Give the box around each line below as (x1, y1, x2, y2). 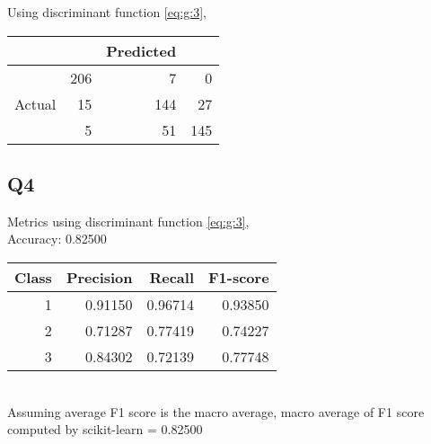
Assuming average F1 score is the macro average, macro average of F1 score (7, 402, 425, 421)
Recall (149, 266, 194, 288)
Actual (14, 93, 57, 114)
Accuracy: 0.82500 (7, 229, 107, 248)
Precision (66, 266, 133, 288)
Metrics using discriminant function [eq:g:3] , (7, 211, 250, 230)
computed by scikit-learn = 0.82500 (7, 420, 203, 439)
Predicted (106, 40, 177, 61)
